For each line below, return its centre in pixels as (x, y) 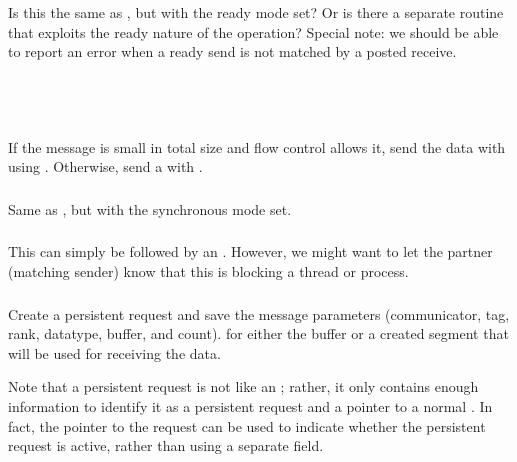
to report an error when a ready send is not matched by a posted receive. (232, 51)
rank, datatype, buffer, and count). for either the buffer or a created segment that (258, 333)
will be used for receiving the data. (114, 352)
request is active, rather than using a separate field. (166, 445)
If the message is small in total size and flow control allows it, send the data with (257, 146)
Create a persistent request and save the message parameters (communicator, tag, (259, 313)
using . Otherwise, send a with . (105, 166)
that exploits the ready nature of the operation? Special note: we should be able (253, 31)
